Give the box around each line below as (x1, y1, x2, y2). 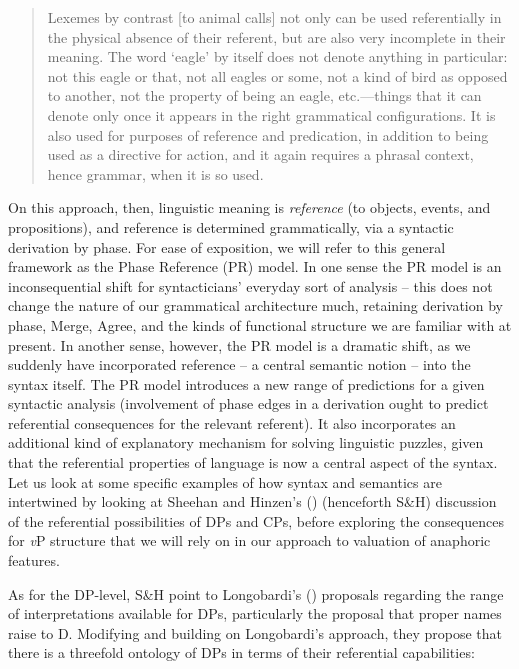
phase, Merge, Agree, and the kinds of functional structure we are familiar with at (8, 314, 512, 335)
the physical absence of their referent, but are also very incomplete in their (47, 26, 506, 47)
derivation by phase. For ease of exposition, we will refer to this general (8, 236, 446, 257)
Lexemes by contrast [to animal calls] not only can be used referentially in (47, 7, 502, 27)
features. (8, 550, 60, 571)
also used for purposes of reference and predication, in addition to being (47, 124, 489, 145)
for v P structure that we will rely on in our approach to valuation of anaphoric (8, 530, 491, 551)
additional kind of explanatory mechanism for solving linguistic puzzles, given (8, 432, 484, 453)
